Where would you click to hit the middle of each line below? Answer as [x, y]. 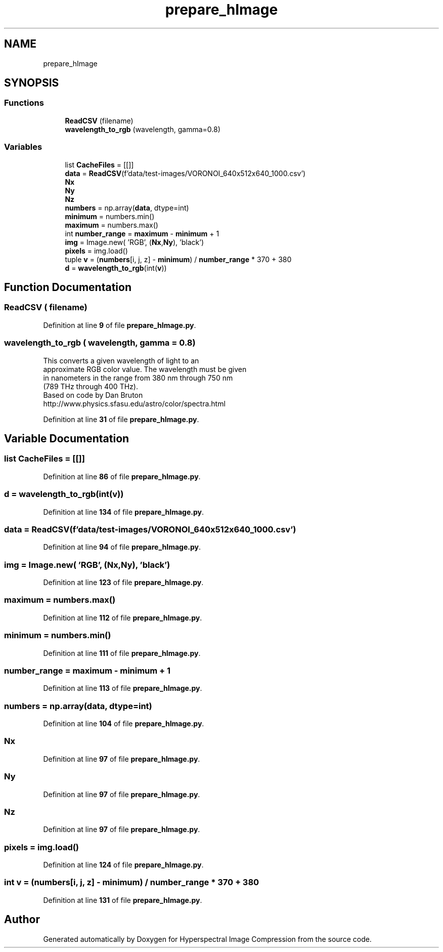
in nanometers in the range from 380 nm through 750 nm [138, 378]
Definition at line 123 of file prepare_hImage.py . [123, 582]
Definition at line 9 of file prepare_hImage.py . [120, 325]
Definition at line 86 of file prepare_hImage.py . [122, 476]
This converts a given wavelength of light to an [121, 360]
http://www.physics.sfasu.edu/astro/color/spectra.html [134, 403]
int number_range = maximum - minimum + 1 [142, 233]
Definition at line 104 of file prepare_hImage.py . [124, 723]
